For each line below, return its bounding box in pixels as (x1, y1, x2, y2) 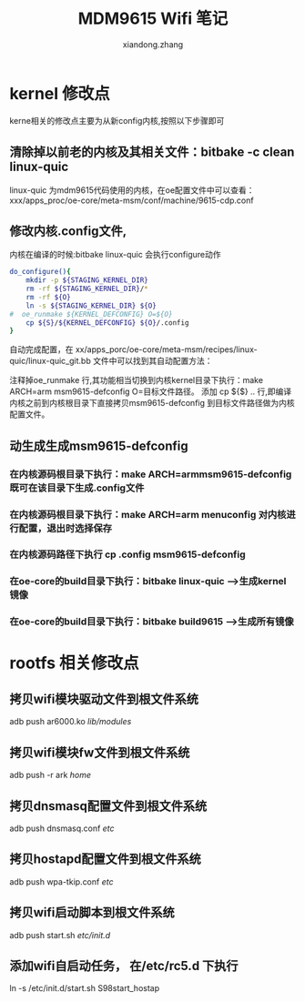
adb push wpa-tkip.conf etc (9, 875, 114, 887)
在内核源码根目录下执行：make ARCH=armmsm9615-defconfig (9, 468, 292, 481)
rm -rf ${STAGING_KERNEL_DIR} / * (25, 284, 148, 294)
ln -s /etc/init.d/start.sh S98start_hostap (9, 983, 160, 994)
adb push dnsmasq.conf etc (9, 823, 116, 834)
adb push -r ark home (9, 770, 92, 781)
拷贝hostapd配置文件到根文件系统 (9, 852, 202, 867)
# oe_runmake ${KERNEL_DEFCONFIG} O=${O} (9, 309, 173, 319)
